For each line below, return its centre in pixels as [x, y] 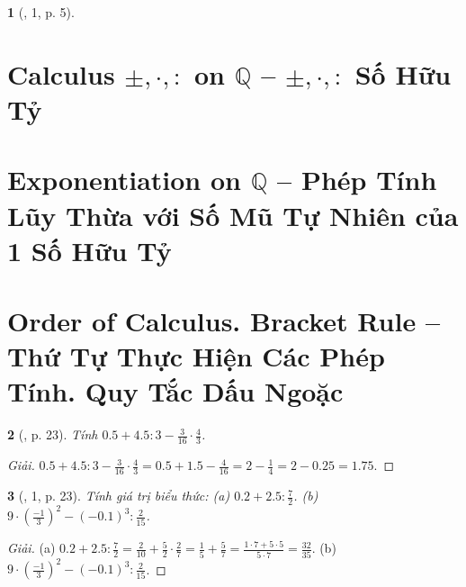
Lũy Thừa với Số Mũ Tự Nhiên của [233, 215]
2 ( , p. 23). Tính [53, 434]
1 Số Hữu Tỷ [90, 250]
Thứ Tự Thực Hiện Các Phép [196, 356]
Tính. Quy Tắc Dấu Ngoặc [175, 391]
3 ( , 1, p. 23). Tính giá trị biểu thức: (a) [119, 496]
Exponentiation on [124, 180]
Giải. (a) [31, 548]
